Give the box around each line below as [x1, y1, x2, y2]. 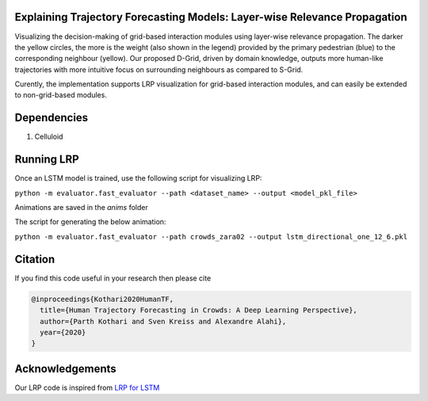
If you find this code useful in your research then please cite [14, 273, 212, 283]
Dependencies [14, 111, 89, 124]
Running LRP [14, 153, 79, 166]
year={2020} [40, 327, 86, 337]
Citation [14, 252, 55, 265]
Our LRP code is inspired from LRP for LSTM [14, 383, 160, 392]
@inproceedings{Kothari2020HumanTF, [31, 294, 174, 304]
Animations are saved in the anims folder [14, 203, 148, 212]
